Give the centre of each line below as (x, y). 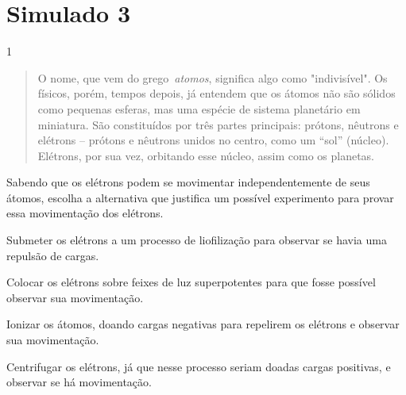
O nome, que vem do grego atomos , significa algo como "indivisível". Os (213, 77)
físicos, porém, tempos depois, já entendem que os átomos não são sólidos (217, 93)
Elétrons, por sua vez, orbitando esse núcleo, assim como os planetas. (206, 155)
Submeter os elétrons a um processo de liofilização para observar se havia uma (197, 240)
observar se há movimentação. (79, 382)
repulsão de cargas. (53, 255)
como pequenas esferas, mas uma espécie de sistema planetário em (199, 108)
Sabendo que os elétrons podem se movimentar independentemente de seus (188, 182)
